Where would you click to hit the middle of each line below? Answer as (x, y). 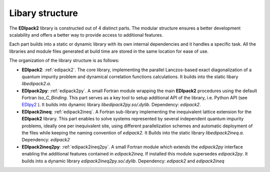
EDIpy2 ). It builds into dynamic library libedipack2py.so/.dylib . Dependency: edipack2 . (111, 105)
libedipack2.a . (36, 84)
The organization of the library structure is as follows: (64, 61)
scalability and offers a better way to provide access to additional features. (86, 35)
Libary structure (44, 13)
